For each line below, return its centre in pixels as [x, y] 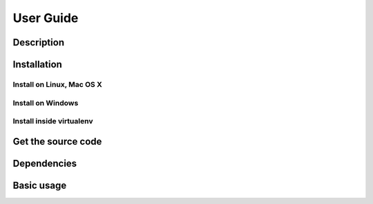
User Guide [46, 18]
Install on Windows [46, 103]
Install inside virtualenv [53, 121]
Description [39, 42]
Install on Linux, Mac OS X [58, 84]
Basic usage [40, 185]
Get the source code [57, 141]
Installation [37, 64]
